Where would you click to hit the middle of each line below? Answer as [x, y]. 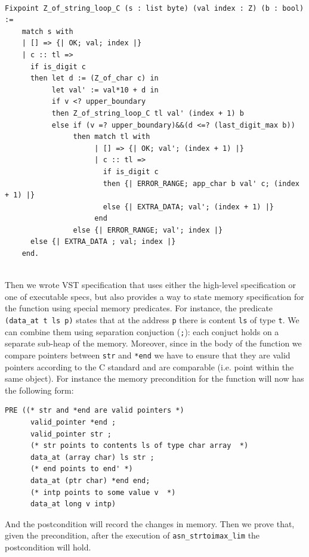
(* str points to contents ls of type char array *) [139, 446]
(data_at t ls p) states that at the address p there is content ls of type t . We [152, 320]
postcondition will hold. [48, 547]
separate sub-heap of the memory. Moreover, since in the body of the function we [153, 343]
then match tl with [112, 137]
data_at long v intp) [73, 504]
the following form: [39, 390]
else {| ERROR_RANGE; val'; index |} [148, 230]
